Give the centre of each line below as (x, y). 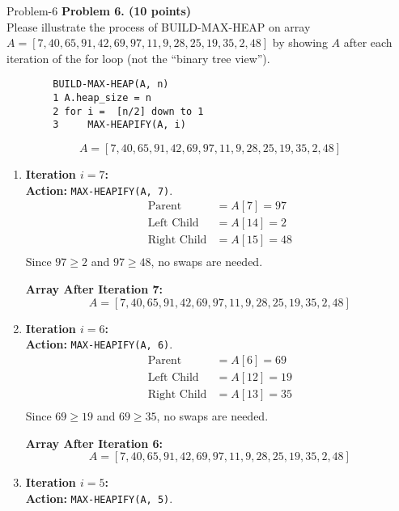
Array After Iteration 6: (94, 443)
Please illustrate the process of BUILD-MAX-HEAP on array (159, 26)
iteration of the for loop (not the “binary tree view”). (138, 58)
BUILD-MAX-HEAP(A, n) (111, 84)
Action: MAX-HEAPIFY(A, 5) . (99, 498)
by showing (300, 42)
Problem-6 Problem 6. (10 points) (99, 11)
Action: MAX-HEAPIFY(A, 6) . (99, 344)
